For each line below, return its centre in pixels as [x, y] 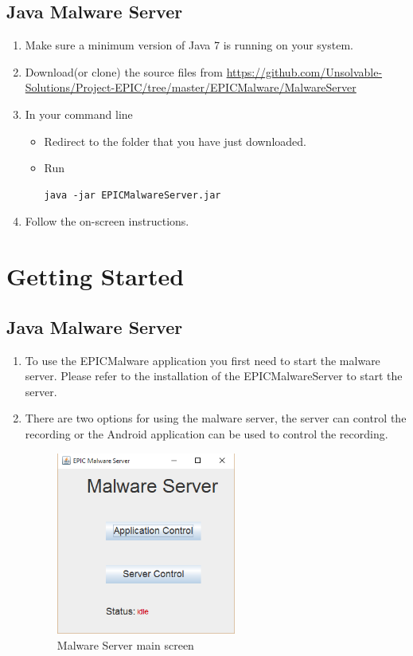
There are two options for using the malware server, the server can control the [216, 418]
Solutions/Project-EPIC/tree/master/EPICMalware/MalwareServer [191, 87]
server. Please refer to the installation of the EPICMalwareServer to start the [214, 376]
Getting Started [95, 276]
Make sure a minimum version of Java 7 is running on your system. [189, 45]
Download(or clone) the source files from [124, 71]
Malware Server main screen [125, 644]
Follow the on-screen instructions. [107, 221]
